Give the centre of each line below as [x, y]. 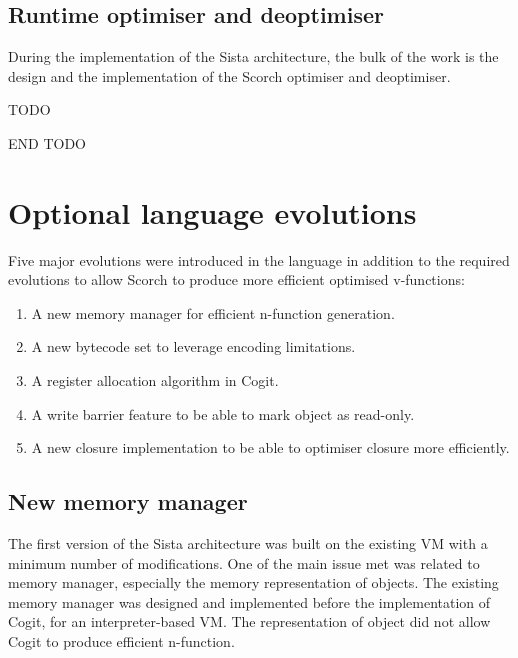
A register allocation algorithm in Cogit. [155, 380]
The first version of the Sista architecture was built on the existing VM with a [248, 543]
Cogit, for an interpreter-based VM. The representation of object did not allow [249, 621]
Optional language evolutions [212, 211]
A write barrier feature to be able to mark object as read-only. [223, 413]
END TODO [47, 142]
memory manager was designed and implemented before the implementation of [249, 601]
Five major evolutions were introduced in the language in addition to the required [259, 259]
